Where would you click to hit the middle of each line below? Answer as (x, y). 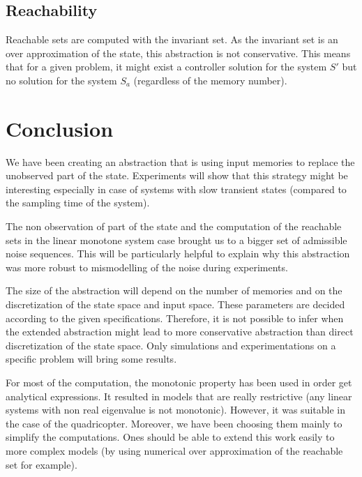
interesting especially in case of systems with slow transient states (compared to (176, 189)
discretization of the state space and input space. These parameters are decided (175, 304)
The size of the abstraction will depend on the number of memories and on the (174, 290)
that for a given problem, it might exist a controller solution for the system (166, 67)
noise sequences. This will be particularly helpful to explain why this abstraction (178, 253)
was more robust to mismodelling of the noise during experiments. (147, 267)
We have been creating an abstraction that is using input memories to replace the (180, 161)
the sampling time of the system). (78, 203)
